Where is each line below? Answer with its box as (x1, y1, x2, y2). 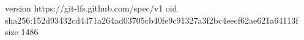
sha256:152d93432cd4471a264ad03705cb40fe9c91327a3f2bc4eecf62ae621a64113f (5, 13, 298, 26)
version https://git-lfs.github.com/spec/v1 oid (5, 2, 177, 14)
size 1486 (5, 25, 39, 38)
